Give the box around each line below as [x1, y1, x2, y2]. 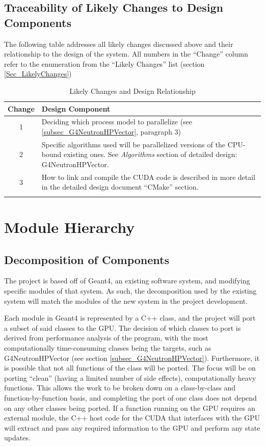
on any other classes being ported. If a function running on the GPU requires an [4, 402, 255, 413]
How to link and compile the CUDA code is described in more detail [41, 171, 256, 182]
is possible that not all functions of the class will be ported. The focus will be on [4, 362, 256, 373]
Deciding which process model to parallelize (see [41, 116, 193, 127]
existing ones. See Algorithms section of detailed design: [63, 149, 237, 160]
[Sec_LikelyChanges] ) [4, 68, 72, 79]
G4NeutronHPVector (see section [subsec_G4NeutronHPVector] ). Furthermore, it [4, 352, 260, 363]
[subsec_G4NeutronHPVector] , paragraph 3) [41, 126, 181, 137]
